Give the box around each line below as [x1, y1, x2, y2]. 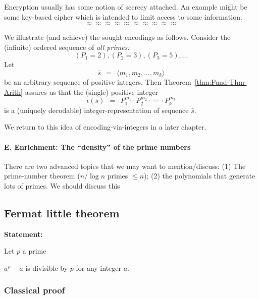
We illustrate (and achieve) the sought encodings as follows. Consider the [4, 32, 231, 42]
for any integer [76, 262, 122, 273]
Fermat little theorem [4, 205, 120, 220]
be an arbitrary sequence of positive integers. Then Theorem [4, 76, 191, 87]
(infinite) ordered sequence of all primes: [4, 41, 130, 52]
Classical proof [4, 284, 65, 296]
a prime [22, 246, 46, 256]
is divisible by [25, 262, 68, 273]
